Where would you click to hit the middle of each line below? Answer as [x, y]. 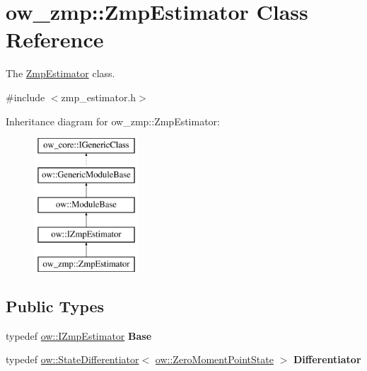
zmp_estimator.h [99, 97]
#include [25, 97]
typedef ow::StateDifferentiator [72, 359]
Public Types [55, 306]
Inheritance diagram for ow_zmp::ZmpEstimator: [113, 121]
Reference [55, 39]
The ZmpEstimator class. [60, 73]
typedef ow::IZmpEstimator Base [79, 335]
